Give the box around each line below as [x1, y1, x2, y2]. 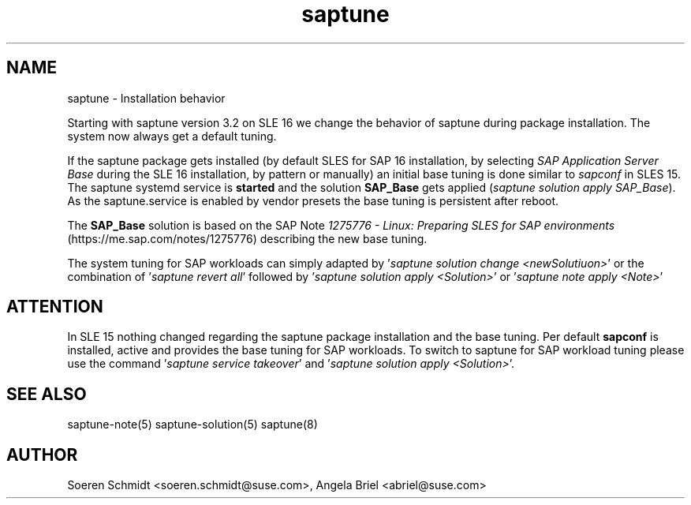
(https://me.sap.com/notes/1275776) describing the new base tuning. [67, 231, 428, 245]
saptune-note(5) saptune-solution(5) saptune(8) [67, 417, 318, 432]
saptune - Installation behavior [67, 91, 226, 105]
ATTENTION [6, 297, 103, 317]
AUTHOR [6, 444, 78, 465]
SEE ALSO [6, 383, 87, 404]
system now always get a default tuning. [67, 129, 277, 143]
